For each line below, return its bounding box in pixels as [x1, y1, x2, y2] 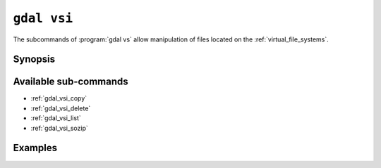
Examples [13, 142, 58, 154]
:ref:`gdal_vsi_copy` [30, 94, 87, 103]
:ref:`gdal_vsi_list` [30, 114, 81, 122]
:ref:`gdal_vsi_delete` [30, 104, 91, 112]
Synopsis [13, 53, 56, 65]
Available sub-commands [13, 76, 128, 88]
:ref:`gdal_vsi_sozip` [30, 124, 88, 132]
